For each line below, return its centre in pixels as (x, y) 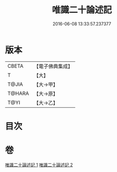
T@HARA (18, 93)
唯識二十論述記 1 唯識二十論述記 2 (39, 165)
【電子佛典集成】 (53, 66)
